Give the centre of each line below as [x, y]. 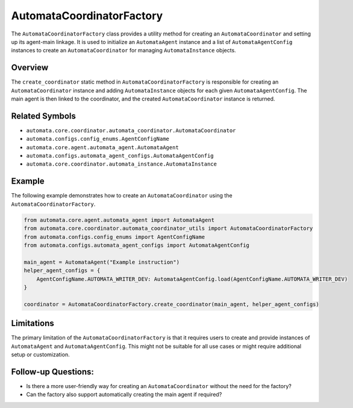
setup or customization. [40, 354]
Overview [30, 68]
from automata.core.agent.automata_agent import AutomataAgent [119, 220]
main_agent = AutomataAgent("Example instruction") [102, 262]
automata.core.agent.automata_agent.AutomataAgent [102, 147]
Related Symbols [44, 116]
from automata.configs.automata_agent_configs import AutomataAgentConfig [137, 245]
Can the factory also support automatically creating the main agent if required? [124, 395]
